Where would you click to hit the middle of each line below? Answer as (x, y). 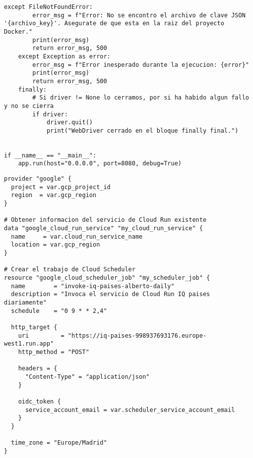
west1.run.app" (29, 344)
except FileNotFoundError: (48, 7)
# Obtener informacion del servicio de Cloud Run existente (105, 220)
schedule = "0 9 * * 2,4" (59, 311)
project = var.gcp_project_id (61, 187)
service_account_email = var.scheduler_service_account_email (130, 410)
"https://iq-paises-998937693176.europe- (137, 335)
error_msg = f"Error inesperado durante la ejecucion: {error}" (141, 65)
